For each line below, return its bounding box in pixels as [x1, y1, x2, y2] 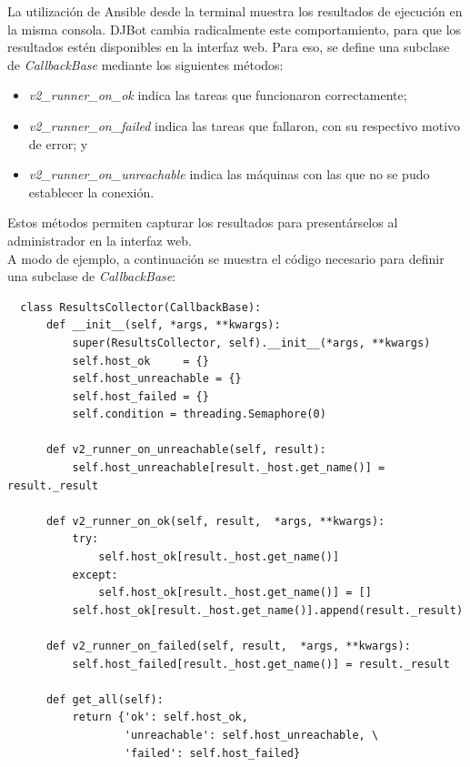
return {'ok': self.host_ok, [72, 711, 248, 724]
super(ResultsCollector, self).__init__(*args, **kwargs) [72, 336, 431, 349]
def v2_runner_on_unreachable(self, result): [45, 443, 326, 457]
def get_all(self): [45, 692, 164, 706]
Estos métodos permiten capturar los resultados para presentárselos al [7, 213, 398, 232]
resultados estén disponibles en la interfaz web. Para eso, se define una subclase [7, 37, 450, 56]
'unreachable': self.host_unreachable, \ [124, 728, 379, 742]
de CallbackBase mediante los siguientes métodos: [7, 55, 284, 74]
